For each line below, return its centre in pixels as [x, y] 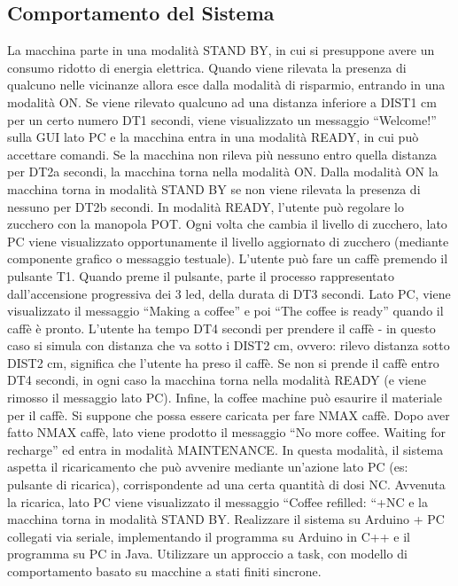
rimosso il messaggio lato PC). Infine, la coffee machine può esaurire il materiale [225, 398]
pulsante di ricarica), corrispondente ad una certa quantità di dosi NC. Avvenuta [226, 484]
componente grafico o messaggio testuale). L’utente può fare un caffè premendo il [228, 258]
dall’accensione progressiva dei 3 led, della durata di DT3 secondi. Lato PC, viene [229, 293]
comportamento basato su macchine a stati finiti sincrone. [164, 571]
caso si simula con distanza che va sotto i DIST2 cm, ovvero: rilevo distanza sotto [229, 345]
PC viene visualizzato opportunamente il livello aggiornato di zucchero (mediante [228, 241]
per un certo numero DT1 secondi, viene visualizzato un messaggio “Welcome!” [222, 119]
